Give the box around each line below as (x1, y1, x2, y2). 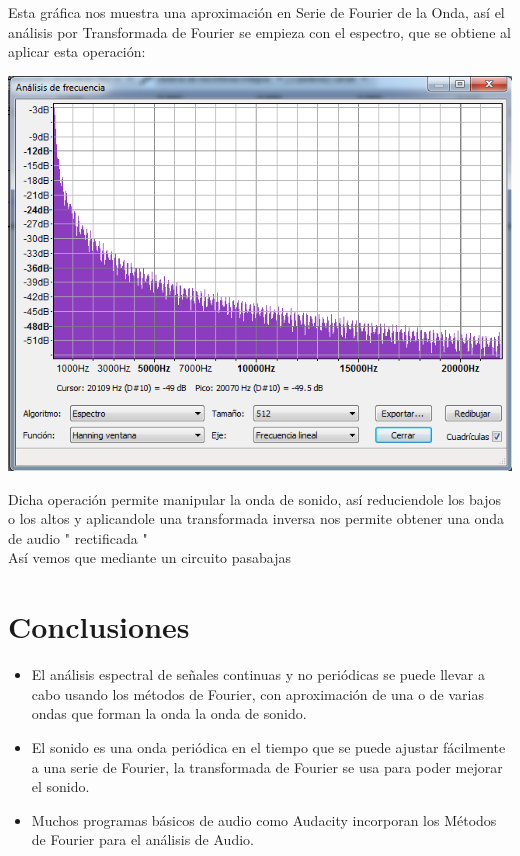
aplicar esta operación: (8, 41, 146, 62)
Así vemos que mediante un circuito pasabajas (8, 547, 292, 568)
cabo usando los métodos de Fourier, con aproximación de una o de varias (31, 683, 484, 704)
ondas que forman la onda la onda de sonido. (31, 703, 307, 724)
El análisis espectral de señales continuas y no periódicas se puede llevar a (31, 664, 485, 685)
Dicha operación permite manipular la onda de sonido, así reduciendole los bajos (8, 488, 502, 509)
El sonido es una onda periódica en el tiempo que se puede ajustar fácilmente (31, 736, 506, 757)
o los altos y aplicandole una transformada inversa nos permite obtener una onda (8, 508, 505, 529)
